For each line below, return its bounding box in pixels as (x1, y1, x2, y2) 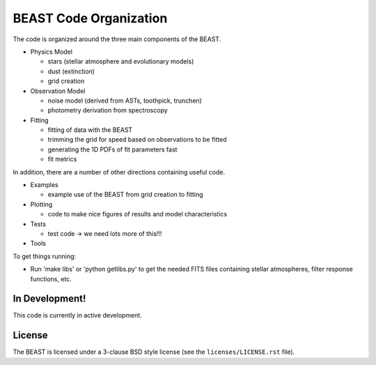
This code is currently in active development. (13, 311, 142, 320)
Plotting (30, 200, 53, 209)
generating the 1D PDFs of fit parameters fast (47, 145, 178, 154)
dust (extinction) (47, 67, 95, 75)
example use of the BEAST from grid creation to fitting (47, 191, 203, 199)
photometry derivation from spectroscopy (47, 106, 169, 114)
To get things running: (13, 252, 77, 260)
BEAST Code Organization (13, 10, 168, 26)
